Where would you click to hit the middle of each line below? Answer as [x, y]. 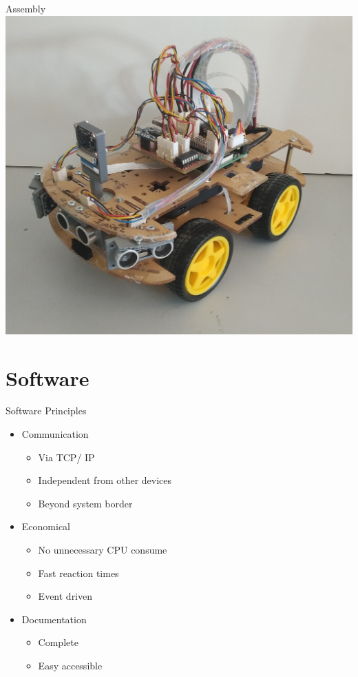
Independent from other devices [105, 480]
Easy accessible [70, 665]
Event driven [65, 596]
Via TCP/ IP [66, 457]
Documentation [54, 619]
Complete [58, 642]
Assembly [26, 8]
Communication [55, 434]
